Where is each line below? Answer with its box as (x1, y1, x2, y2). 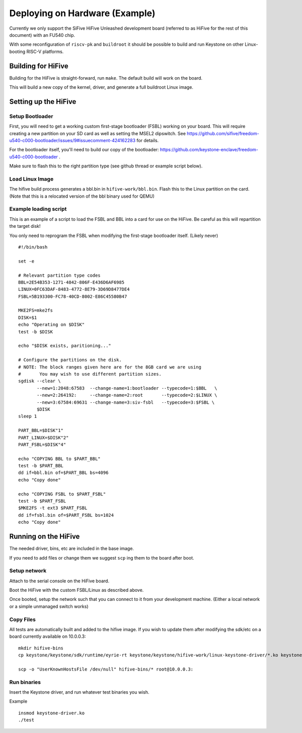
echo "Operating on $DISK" (18, 322, 85, 328)
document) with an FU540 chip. (9, 32, 75, 38)
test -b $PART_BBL (18, 463, 64, 469)
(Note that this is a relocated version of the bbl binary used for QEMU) (9, 193, 155, 199)
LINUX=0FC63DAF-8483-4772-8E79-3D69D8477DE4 (18, 286, 130, 292)
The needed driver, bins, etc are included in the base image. (9, 545, 134, 552)
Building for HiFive (9, 62, 69, 70)
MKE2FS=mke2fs (18, 308, 53, 314)
